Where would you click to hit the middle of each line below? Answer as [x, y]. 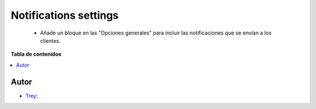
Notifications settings [65, 15]
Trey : [32, 96]
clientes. [50, 40]
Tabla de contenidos [36, 54]
